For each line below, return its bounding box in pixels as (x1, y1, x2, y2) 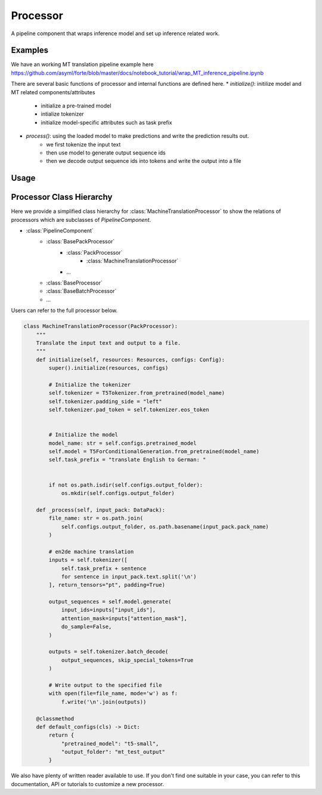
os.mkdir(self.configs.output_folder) (61, 490, 175, 496)
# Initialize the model (48, 431, 119, 438)
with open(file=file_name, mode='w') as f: (48, 690, 178, 697)
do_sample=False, (61, 623, 112, 630)
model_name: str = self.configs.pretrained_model (48, 440, 197, 447)
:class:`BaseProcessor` (46, 279, 103, 286)
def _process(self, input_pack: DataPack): (36, 506, 165, 513)
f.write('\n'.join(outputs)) (61, 698, 147, 705)
